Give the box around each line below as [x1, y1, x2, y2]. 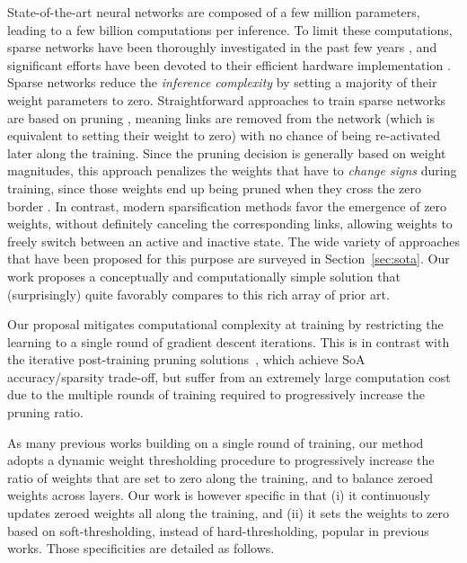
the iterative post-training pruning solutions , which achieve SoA [7, 350, 366, 369]
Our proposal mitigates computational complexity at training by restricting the [7, 315, 444, 334]
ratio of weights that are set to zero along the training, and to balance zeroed [7, 468, 433, 487]
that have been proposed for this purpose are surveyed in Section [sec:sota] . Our [7, 249, 450, 268]
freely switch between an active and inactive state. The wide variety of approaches [7, 231, 460, 250]
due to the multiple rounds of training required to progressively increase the [7, 385, 425, 404]
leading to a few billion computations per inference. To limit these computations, [7, 20, 453, 39]
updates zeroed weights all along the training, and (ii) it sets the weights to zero [7, 504, 450, 523]
